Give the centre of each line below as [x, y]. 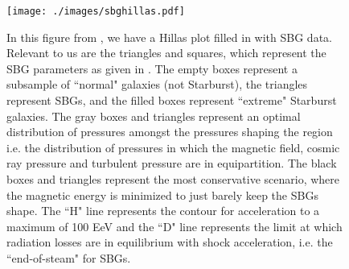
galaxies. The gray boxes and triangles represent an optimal [154, 116]
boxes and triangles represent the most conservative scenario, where [173, 179]
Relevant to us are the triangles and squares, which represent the [166, 53]
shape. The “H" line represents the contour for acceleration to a [163, 211]
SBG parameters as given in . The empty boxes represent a [152, 68]
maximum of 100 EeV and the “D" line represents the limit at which [174, 226]
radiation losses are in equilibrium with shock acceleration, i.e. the [170, 242]
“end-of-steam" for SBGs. [69, 257]
